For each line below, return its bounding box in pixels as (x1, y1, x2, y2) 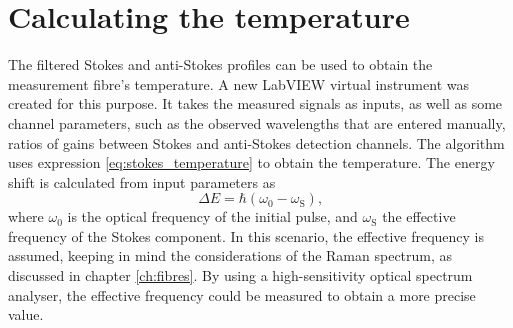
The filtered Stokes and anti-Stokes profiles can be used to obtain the (8, 54, 433, 75)
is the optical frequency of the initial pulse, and (67, 206, 358, 227)
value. (8, 304, 44, 325)
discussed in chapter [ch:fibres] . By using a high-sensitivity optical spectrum (8, 265, 473, 286)
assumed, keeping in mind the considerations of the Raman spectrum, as (8, 245, 453, 266)
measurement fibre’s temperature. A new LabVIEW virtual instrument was (8, 73, 469, 94)
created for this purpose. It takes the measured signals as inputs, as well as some (8, 93, 503, 114)
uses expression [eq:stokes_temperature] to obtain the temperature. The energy (8, 152, 495, 173)
